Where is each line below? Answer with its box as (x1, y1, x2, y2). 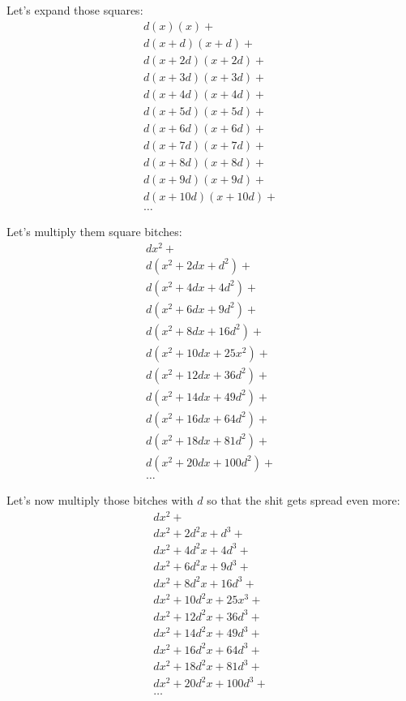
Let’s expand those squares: (6, 2, 143, 18)
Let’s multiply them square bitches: (6, 222, 182, 239)
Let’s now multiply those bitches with (6, 492, 194, 509)
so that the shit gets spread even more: (207, 492, 400, 509)
